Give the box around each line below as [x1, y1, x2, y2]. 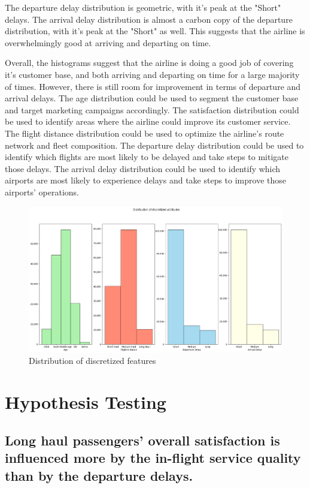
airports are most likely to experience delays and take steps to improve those [5, 174, 286, 186]
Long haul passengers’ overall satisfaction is [5, 430, 280, 449]
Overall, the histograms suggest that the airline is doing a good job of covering [5, 56, 294, 69]
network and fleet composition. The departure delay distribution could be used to [5, 138, 304, 151]
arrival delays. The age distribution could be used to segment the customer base [5, 92, 299, 104]
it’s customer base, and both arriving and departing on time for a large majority [5, 68, 300, 80]
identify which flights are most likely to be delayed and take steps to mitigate [5, 150, 288, 163]
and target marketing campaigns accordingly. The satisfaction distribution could [5, 103, 299, 116]
